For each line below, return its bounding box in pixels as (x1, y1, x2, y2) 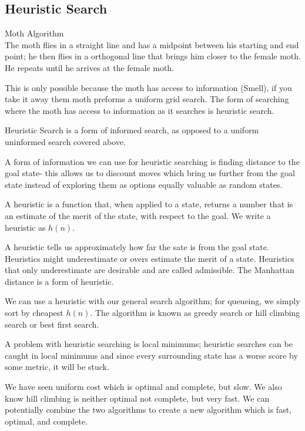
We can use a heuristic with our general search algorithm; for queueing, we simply (5, 295, 300, 307)
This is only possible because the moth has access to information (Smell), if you (5, 81, 292, 93)
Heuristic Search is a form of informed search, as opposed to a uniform (5, 124, 259, 136)
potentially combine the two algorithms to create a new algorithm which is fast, (5, 403, 291, 416)
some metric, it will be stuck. (5, 361, 109, 373)
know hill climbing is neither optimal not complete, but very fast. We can (5, 392, 270, 404)
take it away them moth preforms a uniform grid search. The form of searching (5, 93, 289, 105)
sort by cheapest (5, 307, 63, 319)
